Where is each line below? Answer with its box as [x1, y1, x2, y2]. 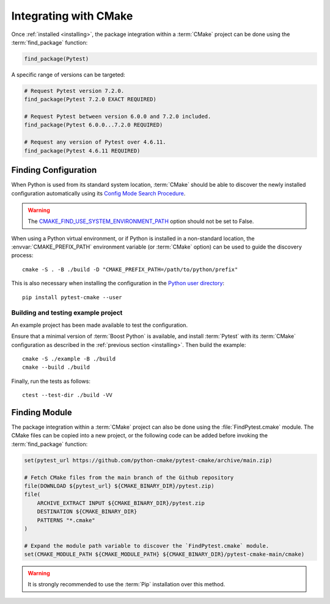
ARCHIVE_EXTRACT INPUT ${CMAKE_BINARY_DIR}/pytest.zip [37, 500, 205, 506]
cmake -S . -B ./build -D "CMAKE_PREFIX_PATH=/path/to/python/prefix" [22, 266, 238, 273]
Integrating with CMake [11, 9, 133, 23]
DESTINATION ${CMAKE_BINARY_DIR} [37, 508, 137, 515]
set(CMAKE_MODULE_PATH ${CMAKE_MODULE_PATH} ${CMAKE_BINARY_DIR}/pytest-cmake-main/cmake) [24, 551, 305, 558]
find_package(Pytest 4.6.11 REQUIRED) [24, 147, 141, 154]
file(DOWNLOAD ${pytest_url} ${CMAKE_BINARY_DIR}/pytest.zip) [24, 482, 215, 489]
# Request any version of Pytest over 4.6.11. [24, 139, 166, 146]
